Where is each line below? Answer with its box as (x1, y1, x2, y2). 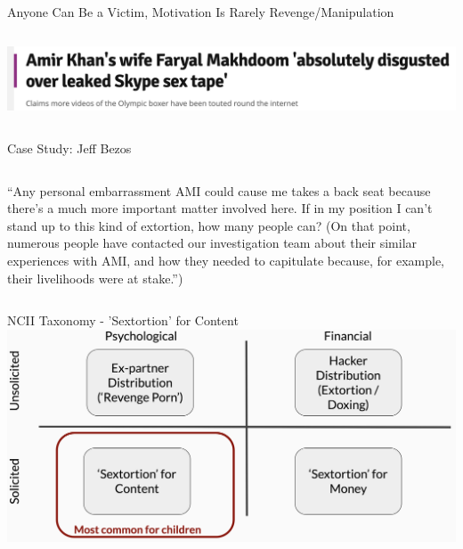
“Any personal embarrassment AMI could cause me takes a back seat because (7, 181, 431, 200)
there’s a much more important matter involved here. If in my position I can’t (7, 199, 433, 217)
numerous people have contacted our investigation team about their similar (7, 234, 418, 252)
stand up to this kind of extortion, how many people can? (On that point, (7, 216, 410, 234)
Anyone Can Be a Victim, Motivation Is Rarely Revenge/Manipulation (7, 3, 394, 20)
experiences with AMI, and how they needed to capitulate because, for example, (7, 251, 444, 269)
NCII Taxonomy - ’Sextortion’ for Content (7, 311, 239, 330)
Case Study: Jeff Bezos (7, 139, 132, 158)
